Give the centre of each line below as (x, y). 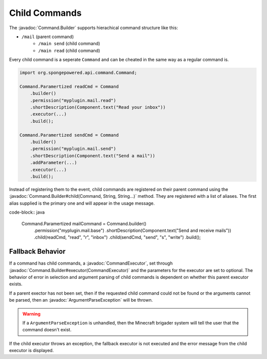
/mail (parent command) (48, 37)
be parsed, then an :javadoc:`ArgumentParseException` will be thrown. (81, 300)
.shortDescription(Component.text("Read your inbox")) (98, 107)
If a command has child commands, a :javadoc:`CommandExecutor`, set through (91, 263)
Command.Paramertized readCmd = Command (69, 86)
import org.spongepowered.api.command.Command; (78, 73)
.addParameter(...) (54, 163)
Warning (31, 314)
